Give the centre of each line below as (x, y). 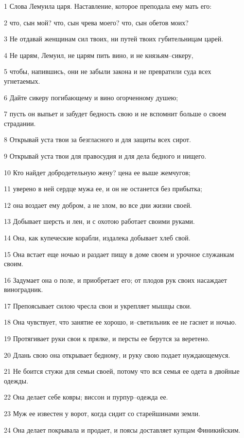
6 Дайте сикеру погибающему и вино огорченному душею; (91, 97)
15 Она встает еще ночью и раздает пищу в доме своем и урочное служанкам (119, 254)
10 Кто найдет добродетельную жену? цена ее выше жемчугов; (97, 172)
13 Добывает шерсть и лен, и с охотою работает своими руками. (99, 221)
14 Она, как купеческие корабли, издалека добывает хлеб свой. (97, 237)
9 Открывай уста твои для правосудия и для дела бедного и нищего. (105, 155)
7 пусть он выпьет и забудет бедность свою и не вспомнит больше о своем (115, 114)
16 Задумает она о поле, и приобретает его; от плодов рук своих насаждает (115, 280)
